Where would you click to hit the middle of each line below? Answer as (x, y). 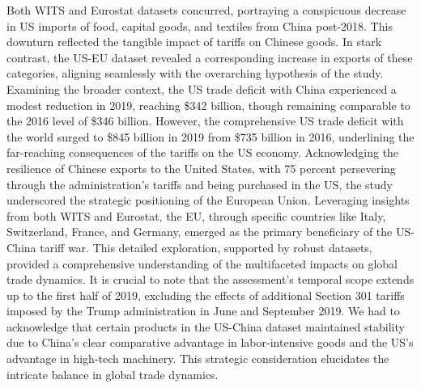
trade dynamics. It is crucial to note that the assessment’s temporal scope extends (210, 279)
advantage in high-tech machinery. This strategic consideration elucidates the (198, 358)
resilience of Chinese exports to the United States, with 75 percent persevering (201, 168)
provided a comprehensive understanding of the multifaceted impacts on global (202, 263)
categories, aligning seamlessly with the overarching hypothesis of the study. (195, 73)
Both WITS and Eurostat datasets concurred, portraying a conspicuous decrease (206, 10)
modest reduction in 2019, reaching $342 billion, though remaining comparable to (208, 105)
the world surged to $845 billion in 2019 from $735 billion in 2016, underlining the (210, 136)
